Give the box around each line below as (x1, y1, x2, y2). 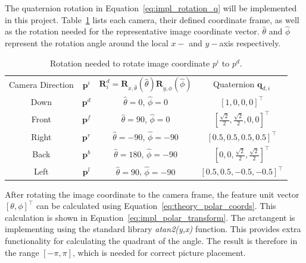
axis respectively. (219, 37, 281, 49)
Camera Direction (9, 78, 74, 91)
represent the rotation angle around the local (5, 37, 168, 49)
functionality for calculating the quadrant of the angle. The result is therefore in (5, 235, 298, 246)
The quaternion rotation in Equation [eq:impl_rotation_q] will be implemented (5, 2, 297, 14)
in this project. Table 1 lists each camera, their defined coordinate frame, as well (5, 13, 299, 26)
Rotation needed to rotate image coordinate (50, 56, 210, 69)
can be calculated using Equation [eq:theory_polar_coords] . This (36, 199, 276, 212)
